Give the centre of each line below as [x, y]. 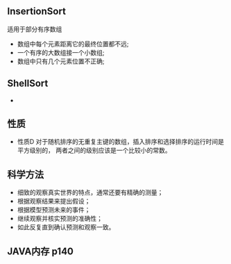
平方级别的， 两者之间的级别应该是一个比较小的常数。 [94, 150]
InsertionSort [36, 11]
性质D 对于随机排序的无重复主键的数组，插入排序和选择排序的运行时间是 [120, 142]
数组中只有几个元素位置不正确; [61, 61]
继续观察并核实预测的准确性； [60, 219]
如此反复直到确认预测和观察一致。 [66, 227]
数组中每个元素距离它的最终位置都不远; [73, 44]
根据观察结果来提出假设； [54, 201]
